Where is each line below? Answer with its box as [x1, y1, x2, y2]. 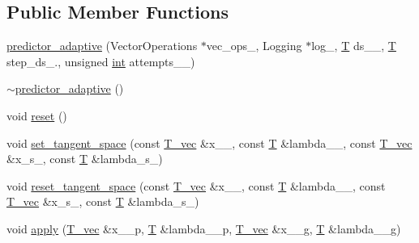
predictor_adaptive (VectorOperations [6, 37, 198, 54]
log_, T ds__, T [311, 37, 396, 54]
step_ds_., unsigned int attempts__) [6, 52, 195, 69]
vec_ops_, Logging [206, 37, 302, 54]
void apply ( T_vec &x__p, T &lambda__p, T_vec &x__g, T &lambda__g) [6, 220, 401, 237]
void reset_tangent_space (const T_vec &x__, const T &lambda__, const [6, 177, 386, 194]
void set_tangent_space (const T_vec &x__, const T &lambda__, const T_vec [6, 134, 413, 151]
